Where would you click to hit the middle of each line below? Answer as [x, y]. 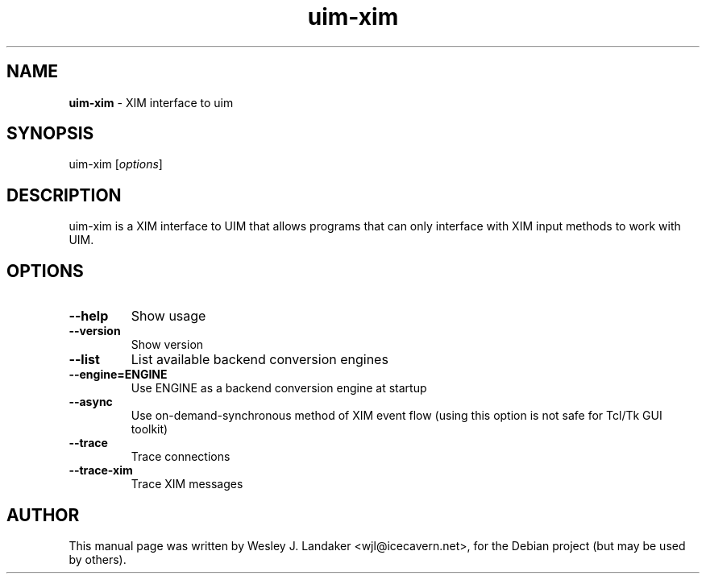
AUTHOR [43, 515]
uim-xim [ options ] [116, 164]
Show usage [168, 316]
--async [91, 402]
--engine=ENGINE [118, 375]
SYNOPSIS [50, 134]
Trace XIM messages [187, 484]
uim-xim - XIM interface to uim [151, 102]
